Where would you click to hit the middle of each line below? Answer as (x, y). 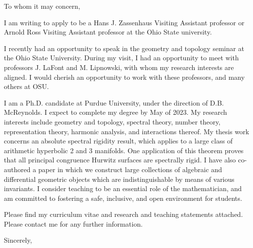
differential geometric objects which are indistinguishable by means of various (119, 179)
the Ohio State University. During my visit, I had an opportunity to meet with (121, 58)
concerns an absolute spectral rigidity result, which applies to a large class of (118, 141)
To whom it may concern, (42, 6)
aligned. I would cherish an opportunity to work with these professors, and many (124, 77)
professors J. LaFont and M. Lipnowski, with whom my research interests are (119, 67)
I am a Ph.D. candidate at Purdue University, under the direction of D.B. (114, 102)
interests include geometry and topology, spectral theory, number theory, (112, 121)
